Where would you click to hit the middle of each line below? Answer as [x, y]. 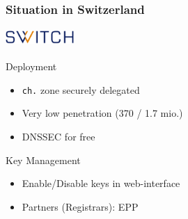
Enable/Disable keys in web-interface [101, 183]
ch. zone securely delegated [81, 89]
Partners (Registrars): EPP [80, 206]
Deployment [31, 66]
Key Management [43, 160]
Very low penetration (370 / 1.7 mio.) [102, 113]
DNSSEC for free [58, 136]
